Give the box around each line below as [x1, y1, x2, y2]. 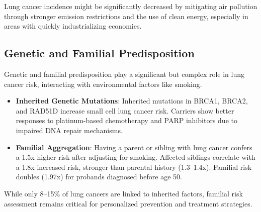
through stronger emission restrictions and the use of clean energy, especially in [4, 11, 248, 21]
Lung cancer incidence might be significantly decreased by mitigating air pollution [4, 1, 257, 11]
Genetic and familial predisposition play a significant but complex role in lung [4, 68, 245, 79]
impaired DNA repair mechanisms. [16, 125, 123, 135]
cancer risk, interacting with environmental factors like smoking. [4, 78, 202, 89]
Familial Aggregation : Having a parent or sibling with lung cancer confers [16, 142, 252, 152]
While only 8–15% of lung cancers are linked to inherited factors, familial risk [4, 188, 243, 198]
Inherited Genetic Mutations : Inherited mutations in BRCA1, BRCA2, [16, 95, 248, 106]
